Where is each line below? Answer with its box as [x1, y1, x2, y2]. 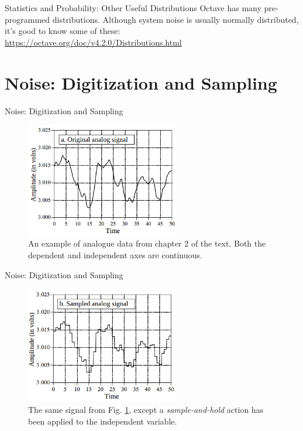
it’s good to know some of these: [5, 25, 120, 37]
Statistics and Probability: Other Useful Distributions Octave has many [5, 2, 261, 13]
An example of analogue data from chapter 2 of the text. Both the [28, 237, 266, 249]
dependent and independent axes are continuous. [28, 248, 202, 261]
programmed [5, 13, 50, 25]
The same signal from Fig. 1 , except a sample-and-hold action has [28, 403, 264, 416]
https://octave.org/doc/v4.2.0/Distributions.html [5, 36, 182, 48]
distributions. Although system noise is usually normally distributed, [52, 13, 299, 25]
